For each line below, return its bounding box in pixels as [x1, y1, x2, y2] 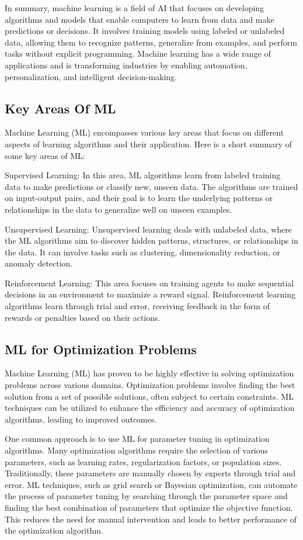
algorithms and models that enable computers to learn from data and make [5, 13, 274, 25]
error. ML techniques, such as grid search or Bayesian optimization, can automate [5, 478, 298, 490]
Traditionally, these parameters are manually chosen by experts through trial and [5, 467, 296, 479]
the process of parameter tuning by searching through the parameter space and [5, 490, 288, 502]
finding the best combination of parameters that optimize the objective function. [5, 501, 293, 513]
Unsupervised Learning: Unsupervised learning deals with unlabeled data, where [5, 223, 292, 235]
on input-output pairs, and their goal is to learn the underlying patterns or [5, 192, 273, 204]
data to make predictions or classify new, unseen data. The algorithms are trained [5, 180, 298, 192]
